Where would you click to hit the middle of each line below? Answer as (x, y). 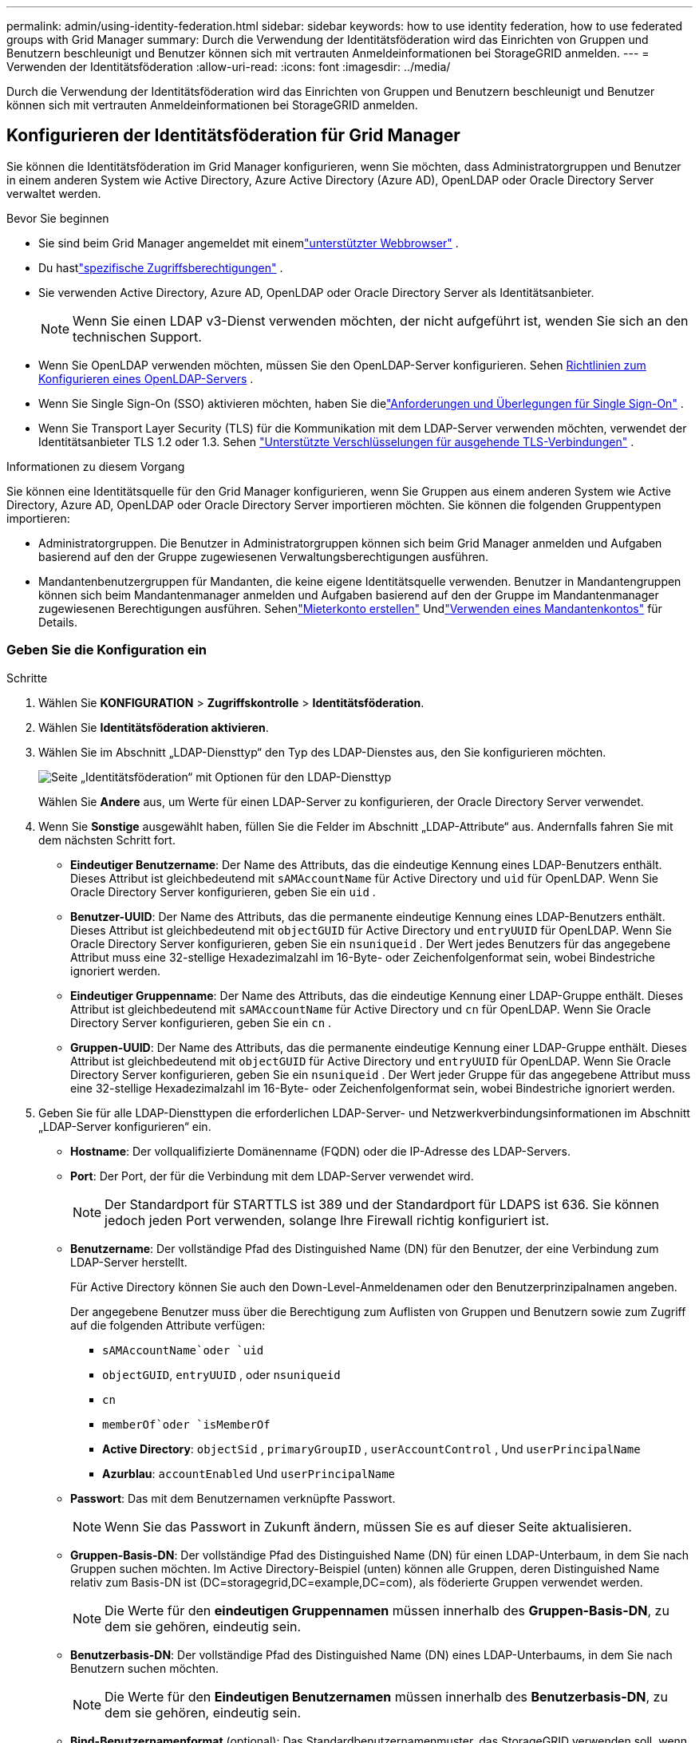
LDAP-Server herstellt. (129, 1262)
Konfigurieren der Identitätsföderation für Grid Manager (233, 136)
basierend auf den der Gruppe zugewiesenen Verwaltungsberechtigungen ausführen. (264, 556)
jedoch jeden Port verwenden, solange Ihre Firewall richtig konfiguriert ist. (327, 1220)
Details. (58, 622)
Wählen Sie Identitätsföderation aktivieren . (154, 727)
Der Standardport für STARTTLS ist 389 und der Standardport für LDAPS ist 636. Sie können (382, 1204)
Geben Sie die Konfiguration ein (107, 650)
